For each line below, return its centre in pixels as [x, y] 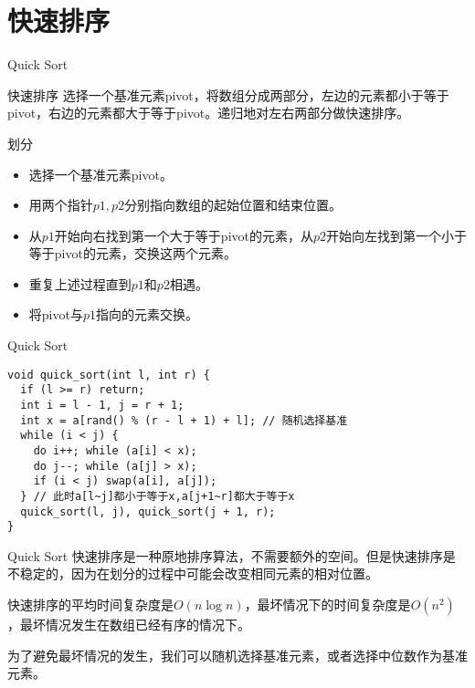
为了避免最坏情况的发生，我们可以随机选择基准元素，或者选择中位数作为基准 [237, 655]
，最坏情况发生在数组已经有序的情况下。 [129, 625]
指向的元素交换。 [147, 314]
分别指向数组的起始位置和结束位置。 [233, 205]
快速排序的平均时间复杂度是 [90, 605]
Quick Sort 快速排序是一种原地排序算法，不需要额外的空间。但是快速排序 [225, 555]
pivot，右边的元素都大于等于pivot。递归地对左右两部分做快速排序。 [209, 113]
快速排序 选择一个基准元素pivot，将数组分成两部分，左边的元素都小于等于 [228, 94]
